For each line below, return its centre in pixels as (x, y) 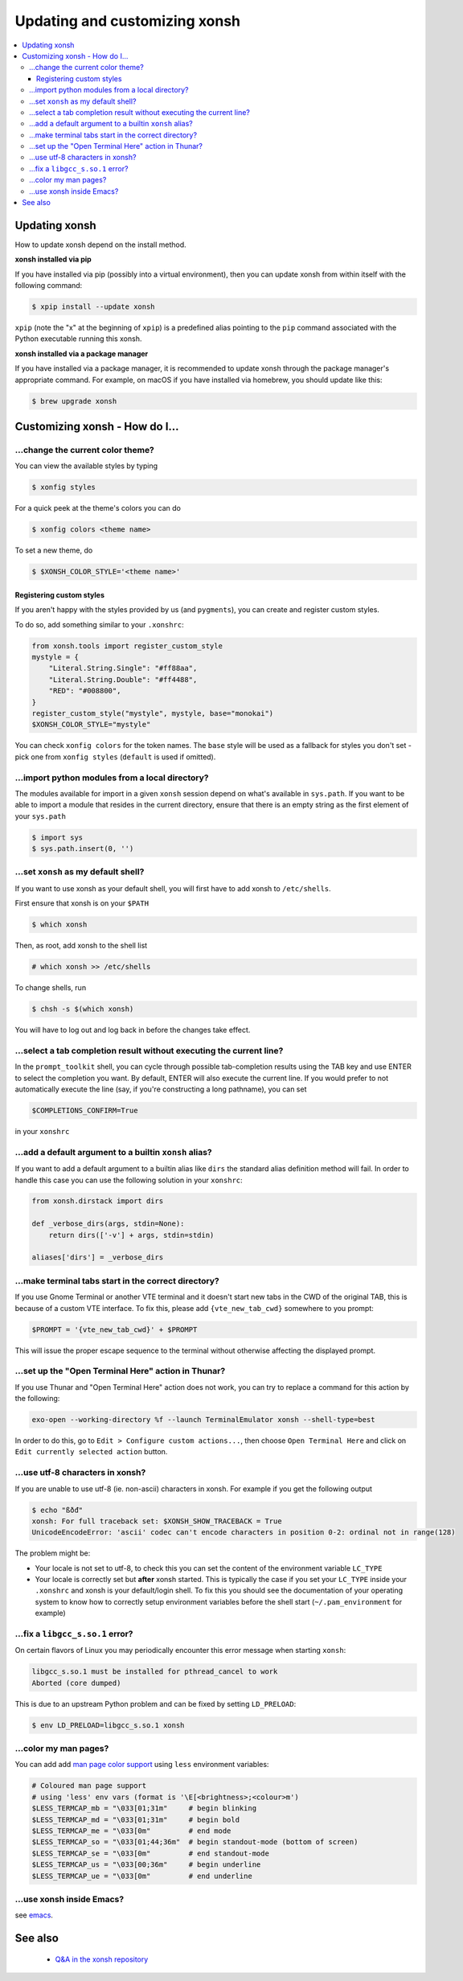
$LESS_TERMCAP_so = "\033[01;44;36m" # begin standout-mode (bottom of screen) (195, 1842)
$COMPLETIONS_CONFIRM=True (85, 1110)
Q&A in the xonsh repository (102, 1959)
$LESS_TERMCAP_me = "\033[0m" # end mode (131, 1831)
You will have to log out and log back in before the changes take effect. (133, 1030)
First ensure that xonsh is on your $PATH (82, 903)
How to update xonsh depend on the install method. (100, 245)
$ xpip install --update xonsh (94, 307)
